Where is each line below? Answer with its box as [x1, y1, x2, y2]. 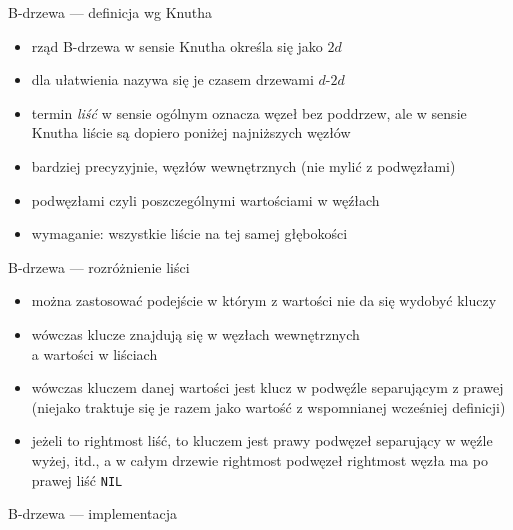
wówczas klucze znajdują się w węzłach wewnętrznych [31, 323, 360, 344]
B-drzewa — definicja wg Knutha [8, 2, 213, 22]
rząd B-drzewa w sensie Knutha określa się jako [31, 35, 323, 56]
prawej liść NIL [31, 469, 123, 490]
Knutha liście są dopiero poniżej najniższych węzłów [31, 122, 351, 143]
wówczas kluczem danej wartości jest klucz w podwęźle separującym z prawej [31, 377, 504, 398]
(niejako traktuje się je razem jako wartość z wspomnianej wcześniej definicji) [31, 396, 506, 417]
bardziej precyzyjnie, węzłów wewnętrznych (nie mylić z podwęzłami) [31, 155, 456, 176]
